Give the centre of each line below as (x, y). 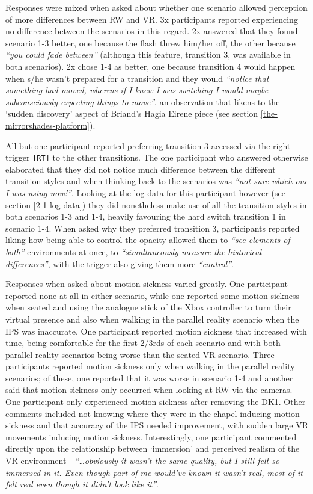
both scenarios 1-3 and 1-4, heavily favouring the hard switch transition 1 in (146, 216)
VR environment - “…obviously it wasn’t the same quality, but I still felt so (143, 461)
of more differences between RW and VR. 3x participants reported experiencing (152, 19)
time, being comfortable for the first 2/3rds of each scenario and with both (143, 343)
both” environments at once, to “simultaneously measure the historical (134, 251)
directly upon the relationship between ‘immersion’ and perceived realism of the (153, 449)
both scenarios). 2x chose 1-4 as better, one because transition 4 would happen (150, 66)
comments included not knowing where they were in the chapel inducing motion (153, 413)
